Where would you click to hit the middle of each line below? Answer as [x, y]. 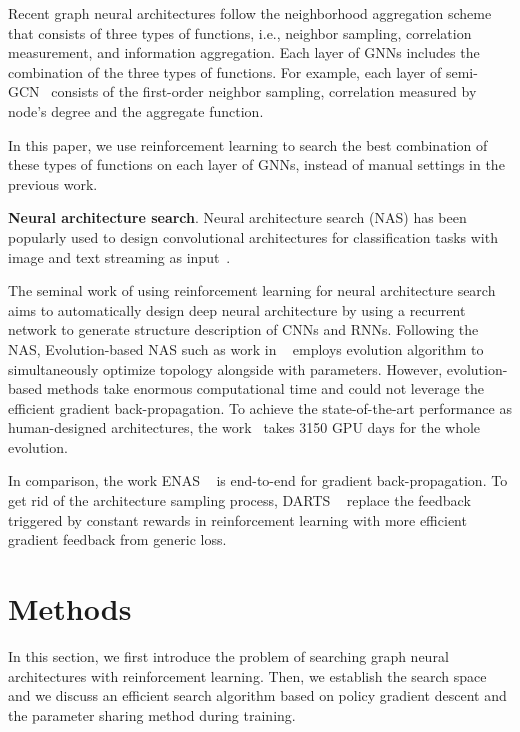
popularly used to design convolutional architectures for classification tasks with [253, 236]
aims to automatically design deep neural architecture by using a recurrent [237, 309]
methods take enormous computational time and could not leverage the [265, 388]
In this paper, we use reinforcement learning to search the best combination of [248, 144]
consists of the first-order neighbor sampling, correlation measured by [264, 91]
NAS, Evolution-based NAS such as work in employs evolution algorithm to [246, 348]
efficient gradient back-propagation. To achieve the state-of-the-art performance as [260, 407]
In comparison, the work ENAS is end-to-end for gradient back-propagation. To [258, 480]
